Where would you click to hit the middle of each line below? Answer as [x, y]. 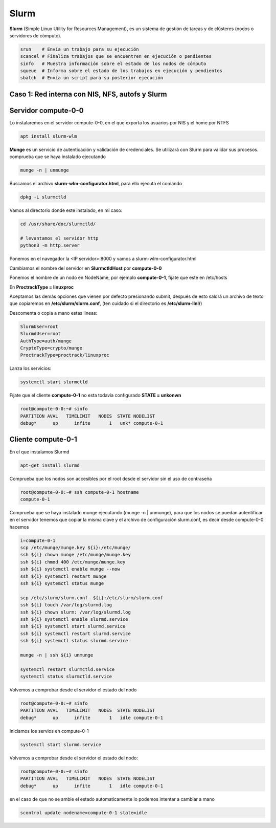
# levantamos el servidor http [60, 238]
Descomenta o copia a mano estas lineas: [53, 313]
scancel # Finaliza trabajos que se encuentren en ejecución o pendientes [116, 57]
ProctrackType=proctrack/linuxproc [65, 355]
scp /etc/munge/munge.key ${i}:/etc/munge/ [76, 548]
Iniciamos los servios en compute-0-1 [49, 731]
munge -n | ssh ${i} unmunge [57, 655]
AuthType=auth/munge [46, 341]
